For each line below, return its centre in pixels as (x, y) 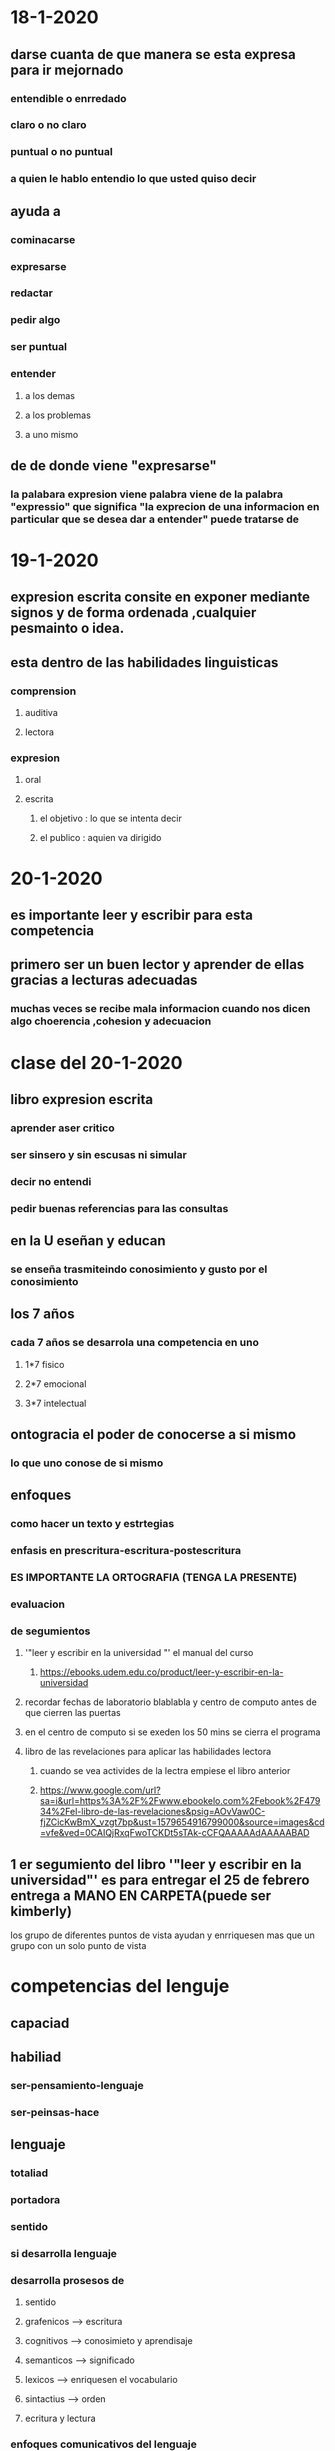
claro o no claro (48, 125)
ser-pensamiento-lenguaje (77, 2085)
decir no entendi (51, 1181)
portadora (35, 2200)
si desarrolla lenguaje (64, 2253)
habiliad (36, 2057)
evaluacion (37, 1604)
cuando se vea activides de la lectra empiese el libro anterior (165, 1771)
